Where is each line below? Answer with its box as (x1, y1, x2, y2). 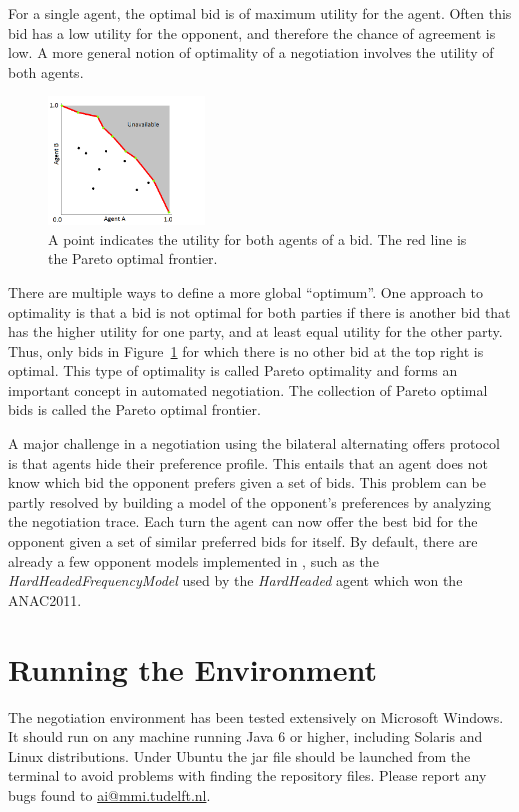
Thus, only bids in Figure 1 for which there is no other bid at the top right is (8, 340, 484, 361)
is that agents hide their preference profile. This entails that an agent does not (8, 452, 489, 473)
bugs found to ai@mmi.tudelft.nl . (8, 784, 211, 805)
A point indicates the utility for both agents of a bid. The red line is (48, 228, 467, 249)
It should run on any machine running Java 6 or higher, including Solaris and (8, 726, 483, 747)
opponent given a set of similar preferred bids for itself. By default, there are (8, 531, 478, 552)
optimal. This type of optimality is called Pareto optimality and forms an (8, 360, 458, 381)
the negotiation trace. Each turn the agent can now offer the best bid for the (8, 511, 478, 532)
